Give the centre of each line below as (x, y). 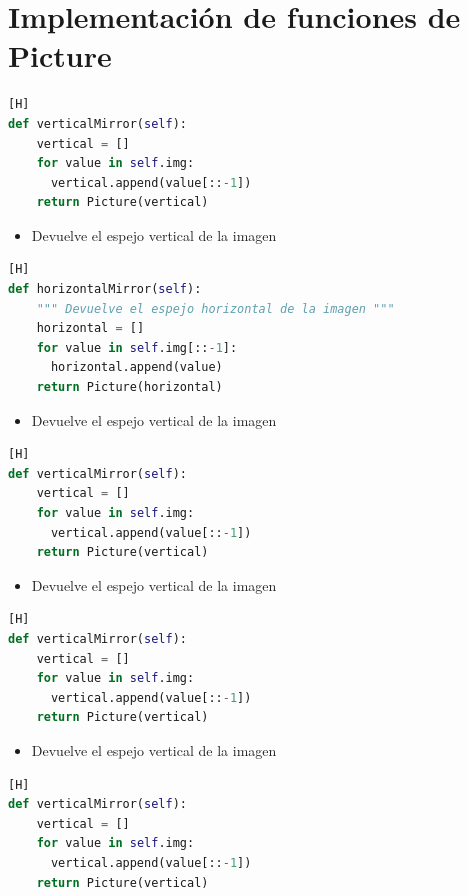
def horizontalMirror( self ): (105, 289)
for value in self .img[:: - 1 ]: (137, 347)
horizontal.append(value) (136, 367)
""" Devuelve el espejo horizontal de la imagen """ (215, 308)
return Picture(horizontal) (129, 387)
